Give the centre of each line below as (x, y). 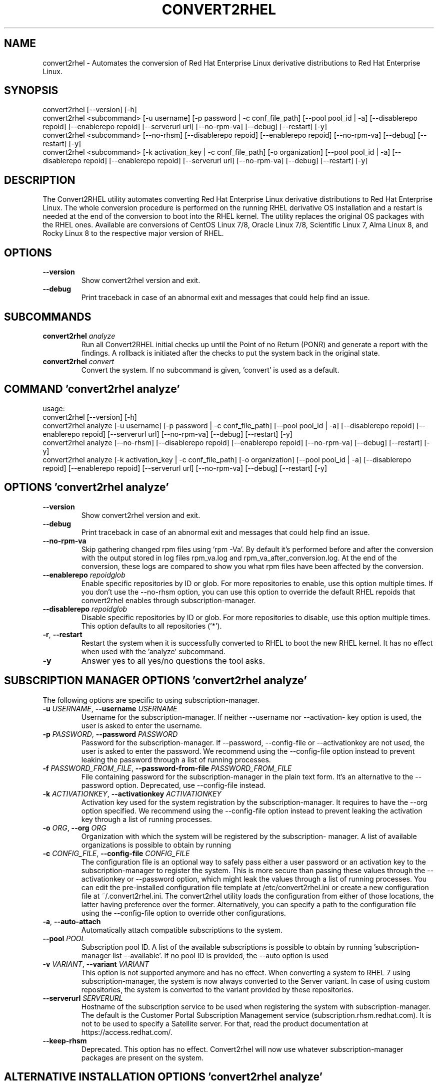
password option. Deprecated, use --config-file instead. (173, 785)
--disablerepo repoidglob (85, 609)
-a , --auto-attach (72, 921)
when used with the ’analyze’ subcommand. (153, 651)
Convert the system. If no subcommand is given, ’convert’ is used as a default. (210, 370)
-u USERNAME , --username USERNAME (110, 708)
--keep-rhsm (65, 1040)
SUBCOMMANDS (48, 317)
